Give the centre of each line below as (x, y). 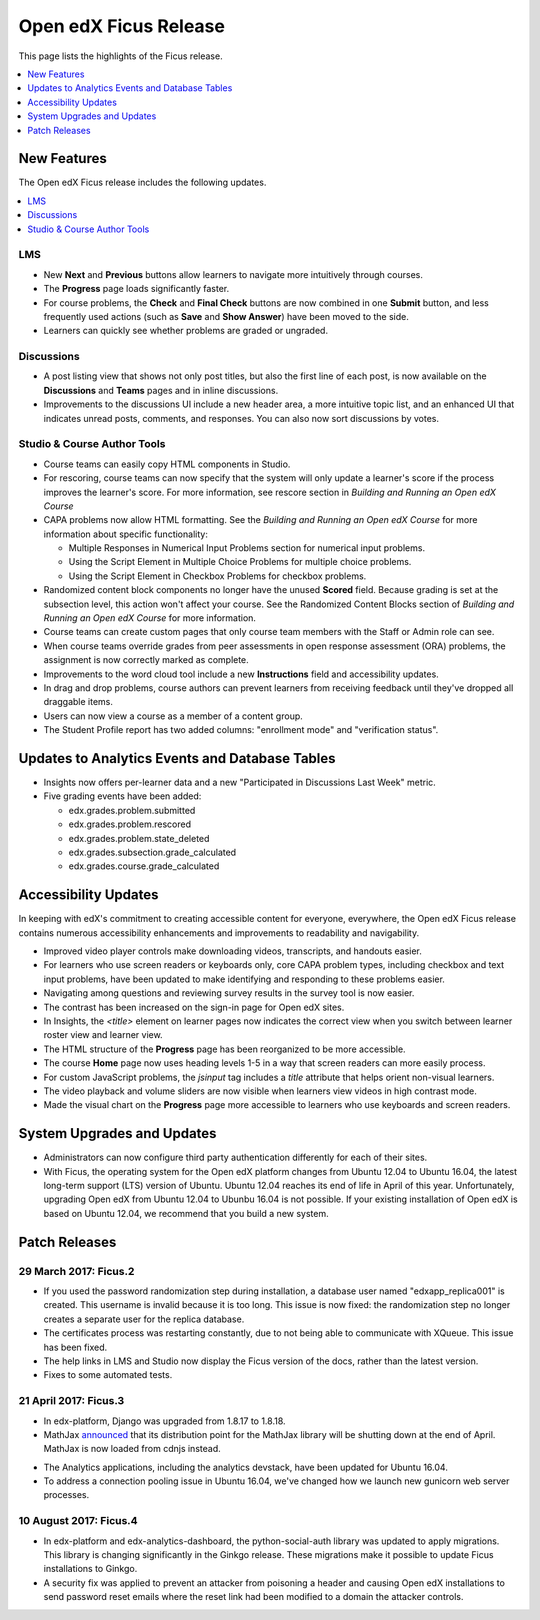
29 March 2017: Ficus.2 (76, 1271)
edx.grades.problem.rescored (130, 824)
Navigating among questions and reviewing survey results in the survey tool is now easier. (229, 993)
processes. (66, 1495)
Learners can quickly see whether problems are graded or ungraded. (186, 331)
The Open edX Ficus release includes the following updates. (142, 182)
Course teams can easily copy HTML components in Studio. (167, 464)
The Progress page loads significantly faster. (136, 289)
